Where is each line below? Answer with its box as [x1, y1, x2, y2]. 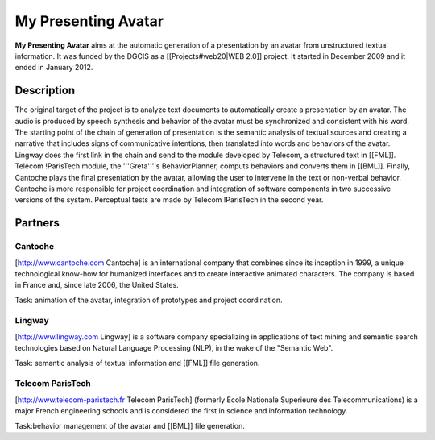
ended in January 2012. [14, 63, 93, 73]
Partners [14, 216, 60, 230]
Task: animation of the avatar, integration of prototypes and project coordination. [14, 295, 283, 305]
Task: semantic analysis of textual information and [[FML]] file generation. [14, 358, 260, 367]
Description [14, 84, 76, 98]
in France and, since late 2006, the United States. [14, 280, 179, 290]
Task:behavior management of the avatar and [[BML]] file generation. [14, 421, 246, 430]
